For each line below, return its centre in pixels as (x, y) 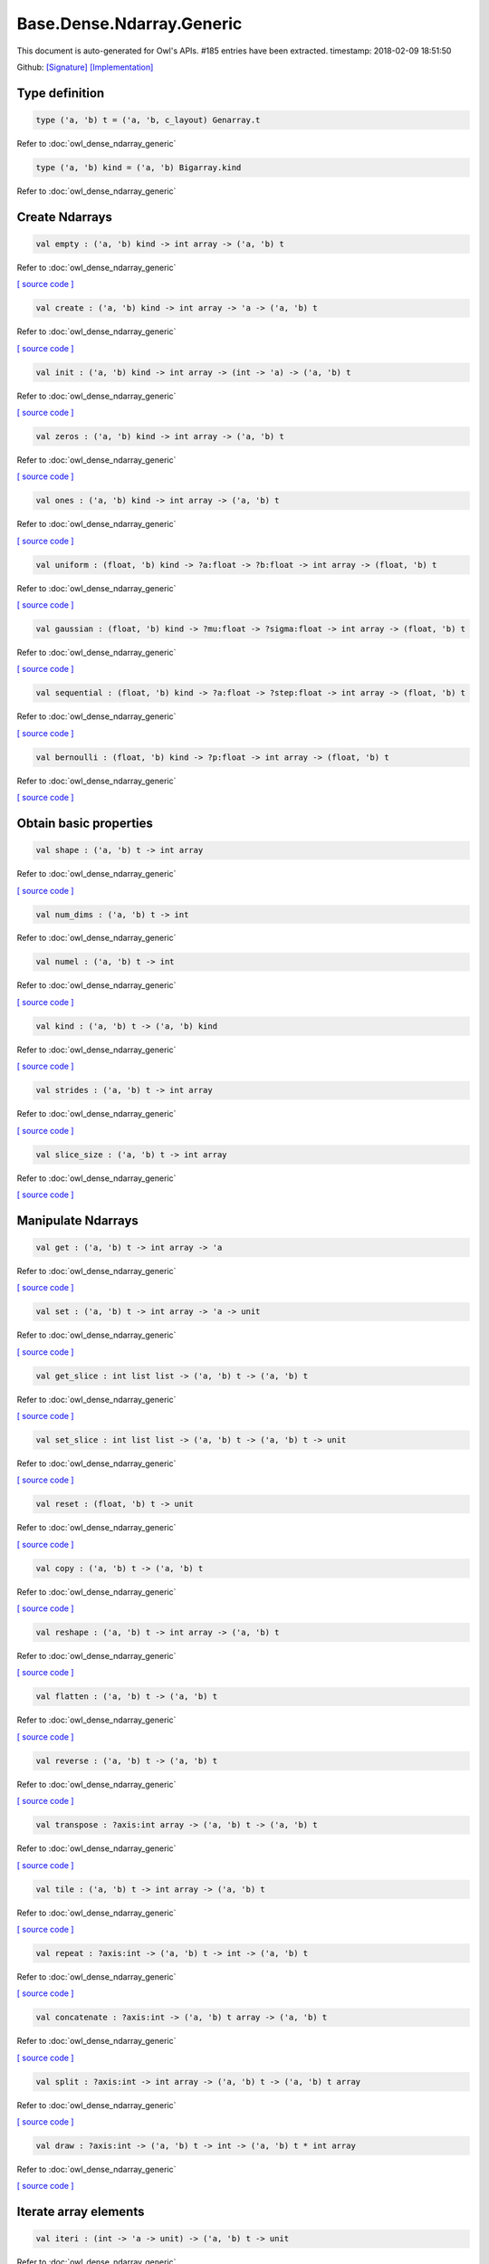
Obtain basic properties (85, 823)
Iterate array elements (81, 2212)
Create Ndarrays (65, 217)
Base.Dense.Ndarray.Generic (129, 24)
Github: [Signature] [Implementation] (85, 67)
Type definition (61, 93)
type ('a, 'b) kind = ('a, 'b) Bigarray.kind (139, 167)
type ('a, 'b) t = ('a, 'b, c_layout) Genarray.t (148, 120)
